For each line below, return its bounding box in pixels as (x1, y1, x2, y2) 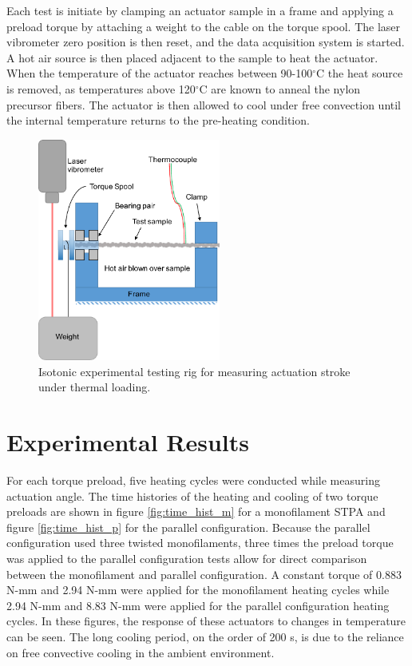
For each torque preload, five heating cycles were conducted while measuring (6, 472, 380, 489)
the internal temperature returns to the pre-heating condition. (6, 112, 310, 129)
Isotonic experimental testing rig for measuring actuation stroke (38, 363, 351, 379)
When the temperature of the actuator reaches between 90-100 (6, 65, 313, 81)
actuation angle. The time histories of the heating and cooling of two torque (6, 487, 378, 504)
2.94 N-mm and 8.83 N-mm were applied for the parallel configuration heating (6, 597, 390, 613)
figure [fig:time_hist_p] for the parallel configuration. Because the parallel (6, 518, 370, 535)
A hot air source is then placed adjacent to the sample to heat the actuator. (6, 49, 378, 65)
